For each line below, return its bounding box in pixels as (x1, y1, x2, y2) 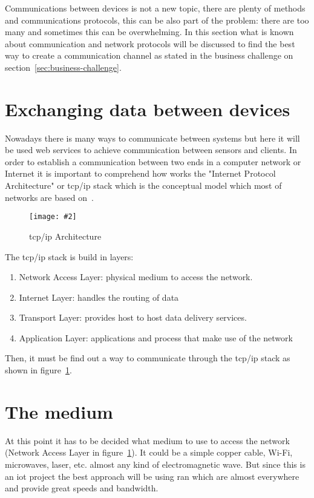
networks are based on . (5, 191, 94, 203)
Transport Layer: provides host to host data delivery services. (19, 311, 247, 324)
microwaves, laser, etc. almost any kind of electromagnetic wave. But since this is (5, 457, 306, 470)
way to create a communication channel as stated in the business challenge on (5, 49, 293, 62)
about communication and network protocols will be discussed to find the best (5, 37, 295, 50)
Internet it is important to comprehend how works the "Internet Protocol (5, 167, 276, 180)
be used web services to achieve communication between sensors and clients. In (5, 143, 297, 156)
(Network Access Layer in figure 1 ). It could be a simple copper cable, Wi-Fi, (5, 446, 293, 459)
